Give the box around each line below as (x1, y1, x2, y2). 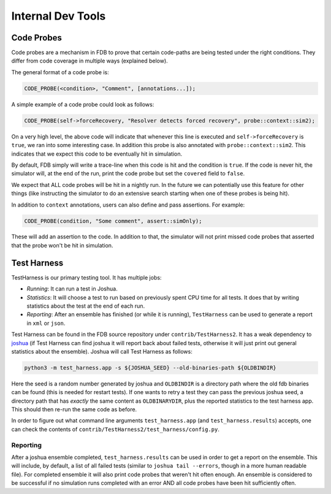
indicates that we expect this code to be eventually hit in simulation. (11, 150, 183, 158)
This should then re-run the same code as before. (11, 406, 137, 413)
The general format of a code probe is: (11, 68, 110, 76)
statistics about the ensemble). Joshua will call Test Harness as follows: (11, 348, 192, 355)
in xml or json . (26, 319, 66, 327)
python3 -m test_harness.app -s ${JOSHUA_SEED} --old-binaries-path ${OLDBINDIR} (24, 364, 277, 371)
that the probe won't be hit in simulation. (11, 241, 113, 249)
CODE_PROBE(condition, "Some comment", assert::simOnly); (24, 218, 202, 224)
